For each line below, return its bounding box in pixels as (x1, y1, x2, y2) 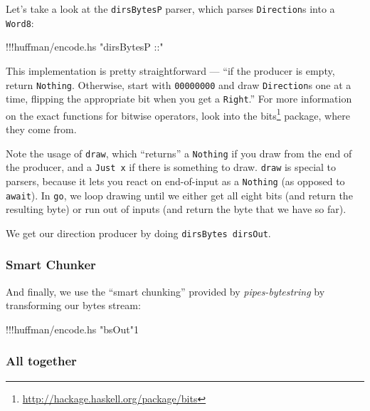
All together (6, 352, 77, 370)
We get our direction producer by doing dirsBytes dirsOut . (6, 225, 271, 240)
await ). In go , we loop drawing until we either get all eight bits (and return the (6, 187, 353, 202)
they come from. (6, 122, 77, 137)
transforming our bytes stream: (6, 298, 141, 313)
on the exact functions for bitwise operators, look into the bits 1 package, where (6, 105, 350, 123)
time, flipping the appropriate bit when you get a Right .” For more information (6, 91, 352, 106)
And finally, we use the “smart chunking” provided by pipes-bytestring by (6, 283, 325, 298)
